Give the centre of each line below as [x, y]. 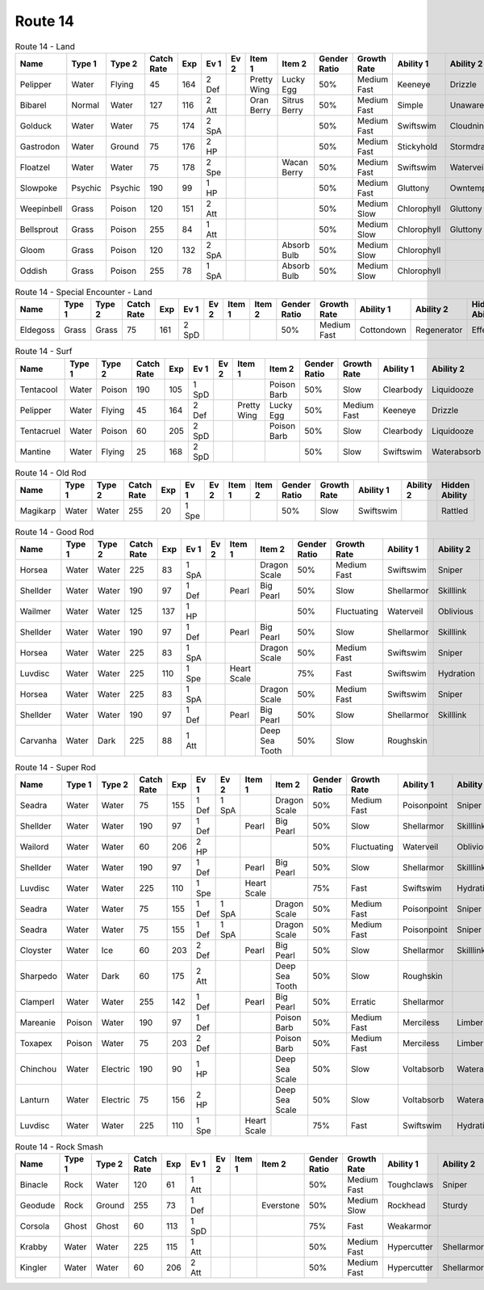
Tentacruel [40, 431]
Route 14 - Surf [44, 352]
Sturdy [455, 1206]
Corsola [35, 1226]
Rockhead [407, 1206]
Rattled [455, 511]
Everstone [280, 1206]
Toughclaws [411, 1185]
